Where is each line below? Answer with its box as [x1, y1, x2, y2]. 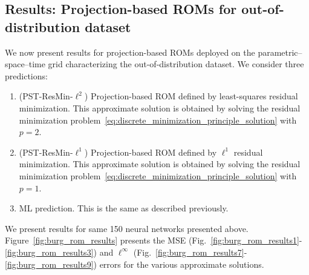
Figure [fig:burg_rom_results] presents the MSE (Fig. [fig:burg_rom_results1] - [5, 234, 302, 247]
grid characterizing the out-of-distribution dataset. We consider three [48, 58, 304, 70]
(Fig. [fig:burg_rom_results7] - [133, 245, 247, 258]
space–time [5, 58, 45, 70]
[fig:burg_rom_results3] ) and [5, 245, 114, 258]
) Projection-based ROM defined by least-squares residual [84, 90, 298, 102]
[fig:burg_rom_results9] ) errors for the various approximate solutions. [5, 257, 264, 270]
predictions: [5, 69, 48, 82]
